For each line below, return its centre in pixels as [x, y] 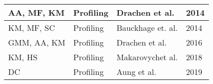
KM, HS [23, 57]
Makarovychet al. [147, 57]
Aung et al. [136, 72]
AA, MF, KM [37, 12]
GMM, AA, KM [37, 42]
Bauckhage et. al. [147, 28]
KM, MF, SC [32, 28]
